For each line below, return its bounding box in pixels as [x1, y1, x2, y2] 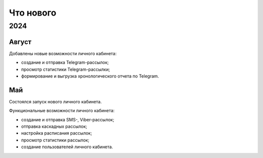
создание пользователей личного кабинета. [21, 144, 113, 150]
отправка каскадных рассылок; [21, 123, 87, 129]
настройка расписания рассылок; [21, 130, 92, 136]
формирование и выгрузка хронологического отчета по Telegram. [21, 73, 159, 79]
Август [9, 38, 32, 46]
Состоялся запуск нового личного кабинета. [9, 99, 102, 104]
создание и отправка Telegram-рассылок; [21, 59, 109, 65]
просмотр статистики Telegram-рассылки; [21, 66, 110, 72]
